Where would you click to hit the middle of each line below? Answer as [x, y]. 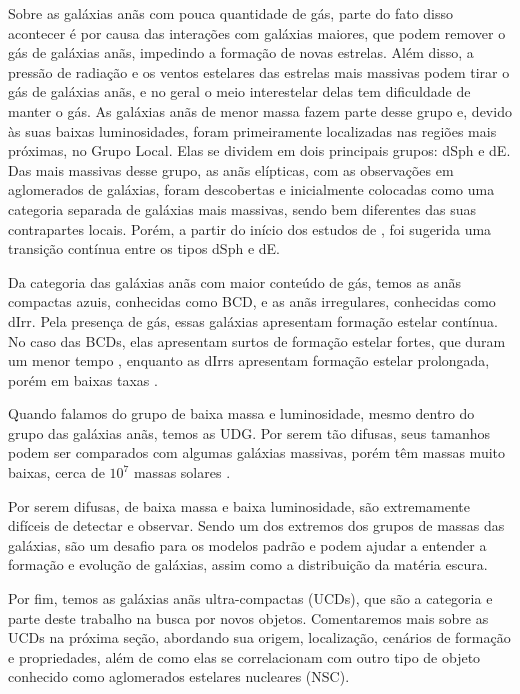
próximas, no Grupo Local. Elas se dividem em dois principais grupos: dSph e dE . [259, 150]
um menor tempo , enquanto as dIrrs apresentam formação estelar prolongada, [249, 360]
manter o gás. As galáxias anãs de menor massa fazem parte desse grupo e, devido [260, 110]
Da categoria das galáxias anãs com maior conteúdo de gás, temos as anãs [235, 281]
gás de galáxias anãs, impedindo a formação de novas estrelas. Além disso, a [241, 52]
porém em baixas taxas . [83, 379]
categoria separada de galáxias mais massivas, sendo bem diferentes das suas [242, 208]
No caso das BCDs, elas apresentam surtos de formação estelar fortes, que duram [257, 340]
